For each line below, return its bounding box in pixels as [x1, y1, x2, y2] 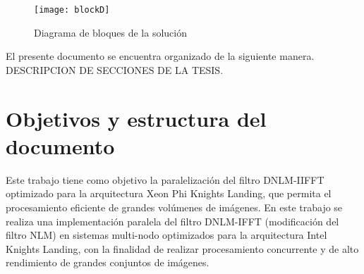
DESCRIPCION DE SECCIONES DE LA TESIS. [6, 62, 224, 77]
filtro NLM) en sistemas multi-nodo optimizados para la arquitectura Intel [6, 228, 327, 242]
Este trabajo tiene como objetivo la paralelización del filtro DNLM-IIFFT [6, 172, 324, 187]
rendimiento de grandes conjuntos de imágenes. [6, 255, 210, 270]
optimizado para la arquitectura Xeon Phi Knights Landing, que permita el [6, 186, 332, 201]
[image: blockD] [34, 5, 110, 15]
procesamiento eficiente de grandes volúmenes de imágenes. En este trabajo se [6, 199, 343, 214]
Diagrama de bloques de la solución [34, 25, 187, 39]
